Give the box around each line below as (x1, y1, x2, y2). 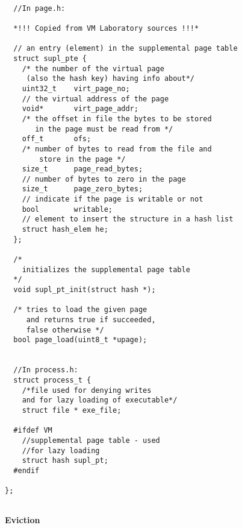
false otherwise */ (26, 325, 104, 334)
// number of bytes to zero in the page (22, 174, 186, 183)
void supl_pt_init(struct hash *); (13, 285, 156, 294)
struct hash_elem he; (22, 225, 108, 234)
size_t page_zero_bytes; (22, 185, 143, 194)
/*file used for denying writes (22, 386, 152, 395)
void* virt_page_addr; (22, 104, 138, 113)
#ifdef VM (13, 426, 52, 435)
